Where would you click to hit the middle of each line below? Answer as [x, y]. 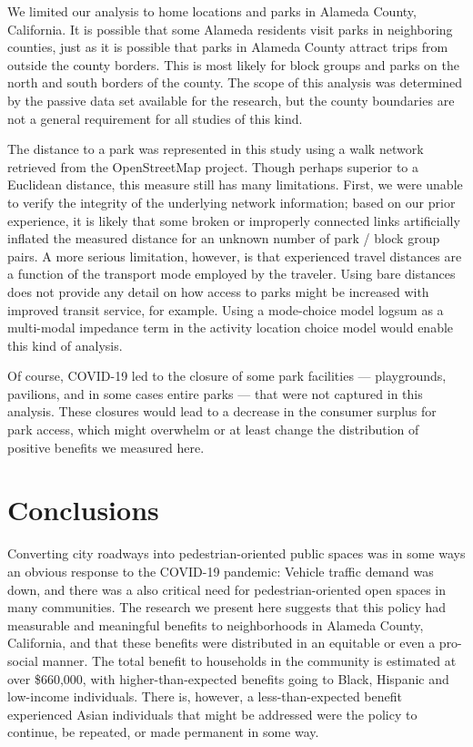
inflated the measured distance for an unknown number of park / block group [224, 238]
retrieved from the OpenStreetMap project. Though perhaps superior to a [213, 166]
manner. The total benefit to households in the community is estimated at [249, 660]
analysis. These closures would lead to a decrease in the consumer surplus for [222, 411]
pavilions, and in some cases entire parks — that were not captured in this [215, 393]
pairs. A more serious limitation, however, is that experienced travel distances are [235, 256]
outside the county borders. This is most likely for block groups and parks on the [233, 64]
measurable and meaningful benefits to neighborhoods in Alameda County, [216, 624]
